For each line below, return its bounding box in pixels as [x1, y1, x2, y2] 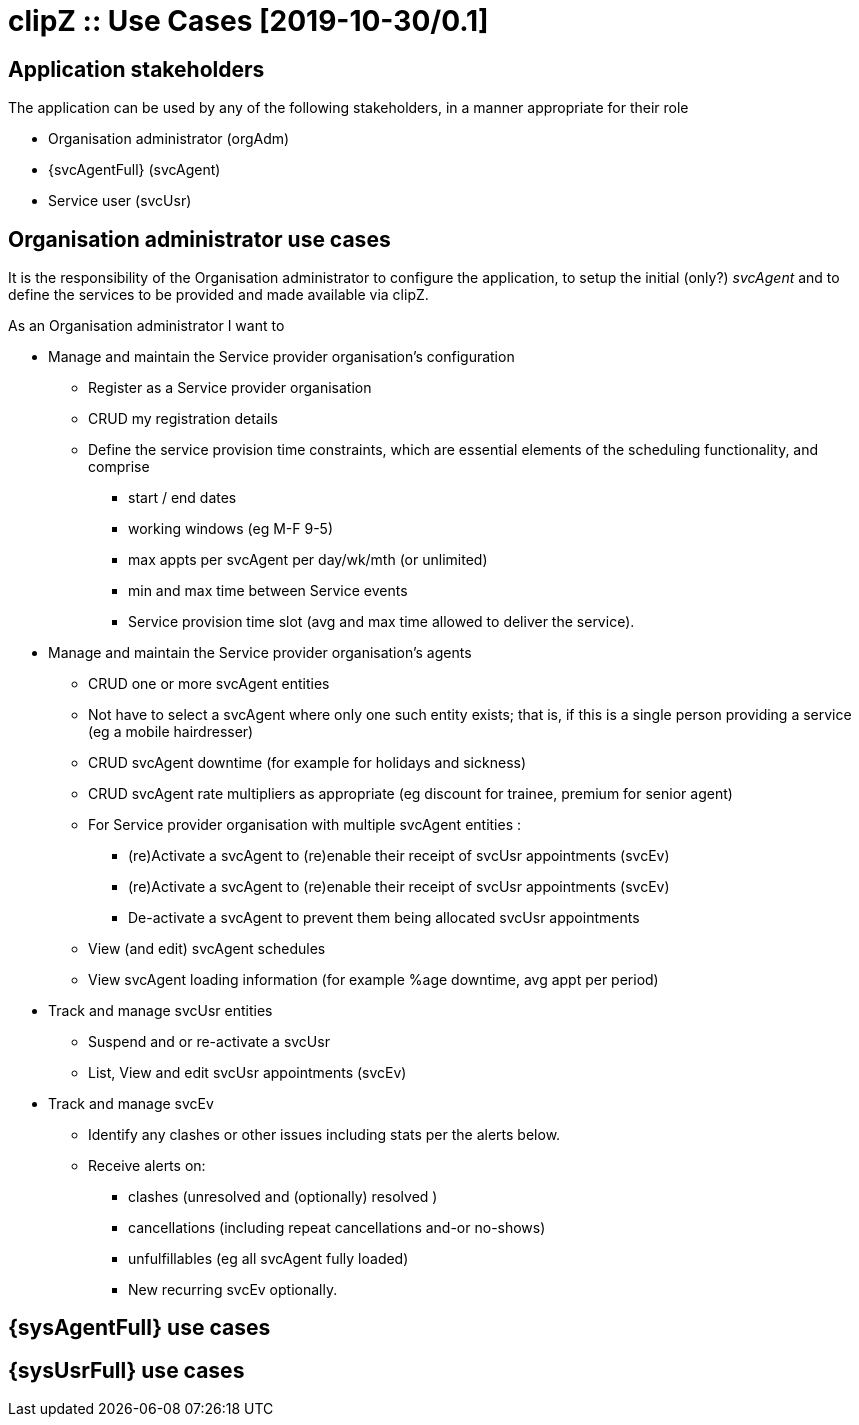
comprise [88, 458, 150, 476]
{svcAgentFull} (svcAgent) [48, 161, 221, 179]
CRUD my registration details [88, 410, 278, 428]
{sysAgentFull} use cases [8, 1315, 271, 1341]
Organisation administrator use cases [8, 226, 391, 252]
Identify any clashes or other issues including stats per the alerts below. [88, 1126, 561, 1144]
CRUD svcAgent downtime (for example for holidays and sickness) [88, 754, 527, 772]
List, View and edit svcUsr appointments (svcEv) [88, 1064, 407, 1082]
